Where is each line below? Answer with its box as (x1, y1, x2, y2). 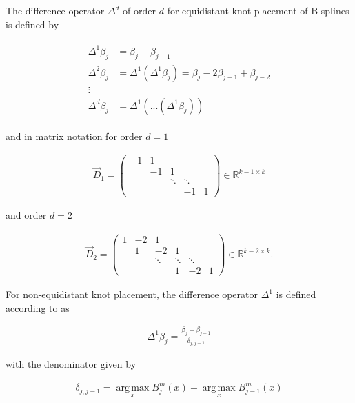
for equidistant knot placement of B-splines (167, 3, 349, 17)
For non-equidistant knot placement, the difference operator (6, 287, 258, 302)
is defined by (6, 17, 59, 31)
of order (123, 3, 156, 17)
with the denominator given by (6, 357, 136, 371)
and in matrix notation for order (6, 128, 143, 143)
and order (6, 208, 47, 222)
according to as (6, 300, 70, 315)
